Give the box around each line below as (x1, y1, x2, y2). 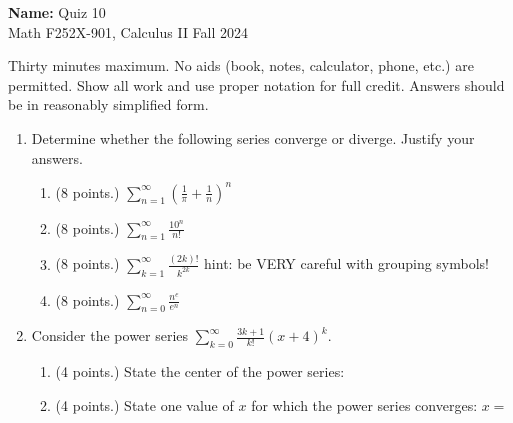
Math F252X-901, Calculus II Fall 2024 (8, 21, 249, 42)
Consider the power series (31, 325, 189, 346)
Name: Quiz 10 (8, 2, 106, 22)
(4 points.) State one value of (55, 394, 234, 415)
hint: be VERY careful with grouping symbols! (204, 253, 490, 274)
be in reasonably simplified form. (8, 94, 209, 115)
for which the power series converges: (251, 394, 478, 415)
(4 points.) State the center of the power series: (55, 361, 345, 382)
